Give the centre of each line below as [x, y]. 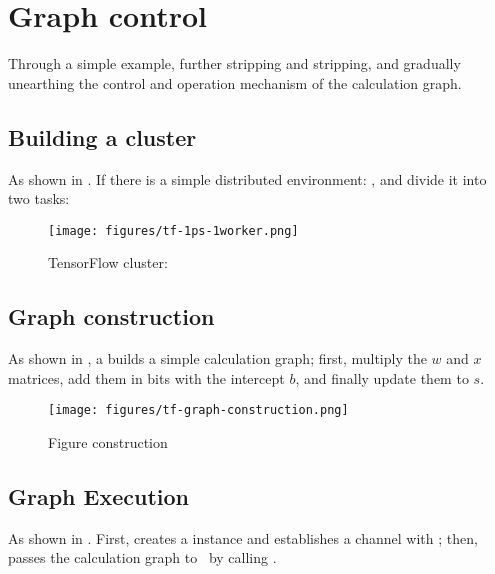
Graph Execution [98, 495]
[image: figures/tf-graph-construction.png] [198, 410]
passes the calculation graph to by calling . [142, 557]
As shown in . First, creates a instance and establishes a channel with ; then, [243, 537]
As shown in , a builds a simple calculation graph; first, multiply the [217, 358]
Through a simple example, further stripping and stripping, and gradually [234, 63]
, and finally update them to [382, 377]
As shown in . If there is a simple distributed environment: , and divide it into [247, 178]
